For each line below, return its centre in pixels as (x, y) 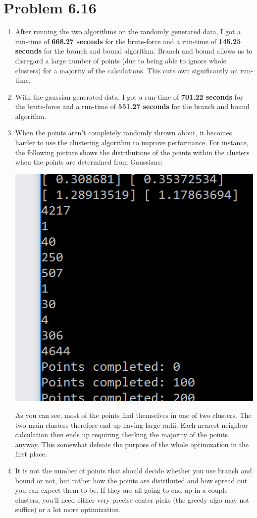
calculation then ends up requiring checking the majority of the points (122, 434)
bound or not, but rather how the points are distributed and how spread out (131, 480)
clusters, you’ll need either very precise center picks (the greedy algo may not (132, 499)
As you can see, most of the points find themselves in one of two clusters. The (133, 415)
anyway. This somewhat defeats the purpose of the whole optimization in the (132, 444)
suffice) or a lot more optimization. (68, 509)
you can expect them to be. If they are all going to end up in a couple (121, 490)
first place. (31, 454)
